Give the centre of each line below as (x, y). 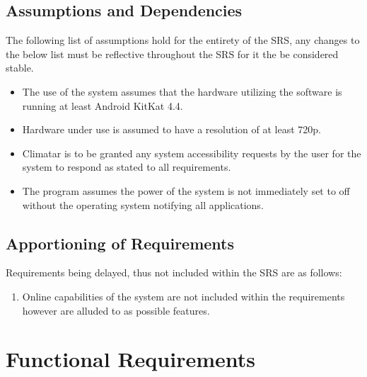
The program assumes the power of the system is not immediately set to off (186, 190)
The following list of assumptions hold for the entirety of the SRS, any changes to (183, 40)
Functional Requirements (130, 359)
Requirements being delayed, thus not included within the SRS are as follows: (174, 272)
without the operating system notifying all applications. (143, 204)
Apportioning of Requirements (120, 243)
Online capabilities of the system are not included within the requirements (183, 296)
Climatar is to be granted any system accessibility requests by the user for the (192, 153)
